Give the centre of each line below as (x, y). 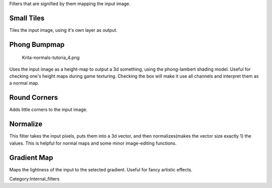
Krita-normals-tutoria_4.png (51, 57)
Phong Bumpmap (37, 45)
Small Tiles (27, 18)
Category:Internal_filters (35, 178)
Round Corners (33, 98)
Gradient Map (31, 158)
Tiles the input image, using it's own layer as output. (63, 30)
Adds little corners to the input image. (48, 110)
